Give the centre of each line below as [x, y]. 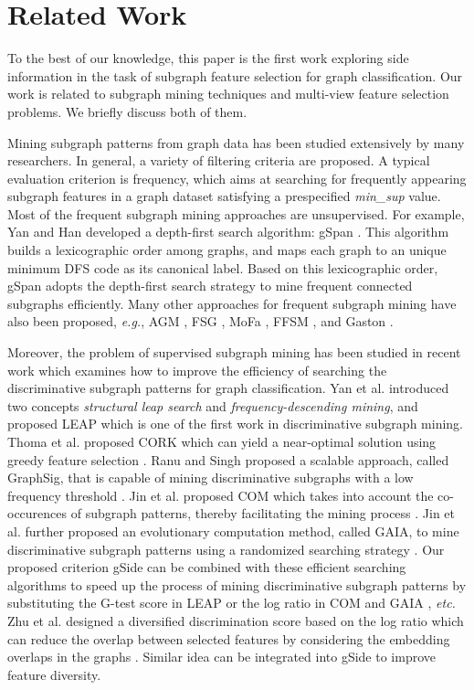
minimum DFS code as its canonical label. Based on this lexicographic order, [223, 267]
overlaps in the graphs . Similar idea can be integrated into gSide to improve [221, 657]
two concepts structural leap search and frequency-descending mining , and [213, 405]
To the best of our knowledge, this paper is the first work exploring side [208, 58]
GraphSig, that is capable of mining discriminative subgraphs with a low [211, 478]
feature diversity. [54, 674]
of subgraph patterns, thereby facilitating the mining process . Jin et [263, 513]
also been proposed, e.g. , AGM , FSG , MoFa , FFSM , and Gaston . [200, 321]
